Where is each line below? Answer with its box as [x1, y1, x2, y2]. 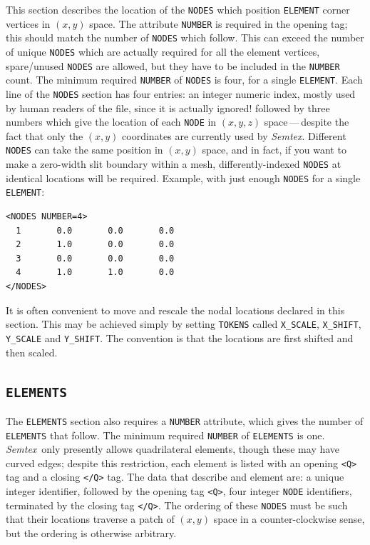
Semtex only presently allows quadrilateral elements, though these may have [6, 441, 340, 456]
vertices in [6, 16, 51, 31]
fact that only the [6, 128, 83, 143]
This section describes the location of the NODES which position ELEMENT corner [6, 2, 350, 16]
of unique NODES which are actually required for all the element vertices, [6, 44, 320, 59]
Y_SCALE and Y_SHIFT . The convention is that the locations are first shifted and [6, 330, 354, 345]
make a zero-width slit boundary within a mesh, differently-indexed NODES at [6, 156, 341, 171]
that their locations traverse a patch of [6, 511, 175, 526]
